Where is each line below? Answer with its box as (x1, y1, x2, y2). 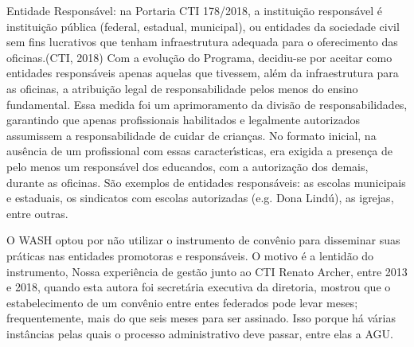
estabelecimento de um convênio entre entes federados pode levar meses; (6, 294, 358, 310)
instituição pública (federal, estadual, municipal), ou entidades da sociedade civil (6, 18, 400, 34)
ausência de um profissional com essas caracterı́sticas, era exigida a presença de (6, 142, 393, 159)
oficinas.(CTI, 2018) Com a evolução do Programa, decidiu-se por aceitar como (6, 49, 393, 65)
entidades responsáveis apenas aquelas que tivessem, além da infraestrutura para (6, 64, 399, 81)
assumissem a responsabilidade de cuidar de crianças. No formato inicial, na (6, 127, 377, 143)
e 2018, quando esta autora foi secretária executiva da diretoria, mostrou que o (6, 279, 391, 295)
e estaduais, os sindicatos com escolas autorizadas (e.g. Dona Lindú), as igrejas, (6, 189, 394, 206)
